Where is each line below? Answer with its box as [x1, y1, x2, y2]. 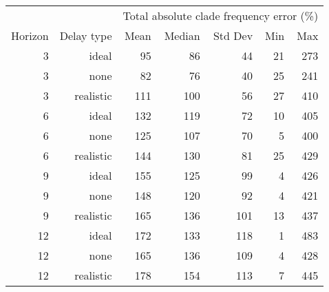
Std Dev [213, 28, 253, 43]
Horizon [11, 28, 49, 43]
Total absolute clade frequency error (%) [123, 8, 319, 23]
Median [164, 28, 200, 43]
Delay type [59, 28, 112, 43]
